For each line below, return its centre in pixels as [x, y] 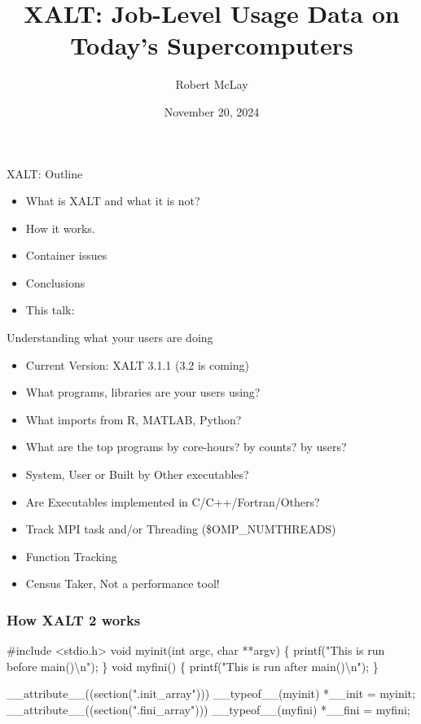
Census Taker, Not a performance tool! [123, 584]
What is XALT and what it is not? [113, 201]
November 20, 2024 [212, 111]
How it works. [60, 228]
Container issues [66, 255]
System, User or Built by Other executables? [137, 474]
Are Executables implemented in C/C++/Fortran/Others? [173, 501]
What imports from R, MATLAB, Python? [134, 419]
